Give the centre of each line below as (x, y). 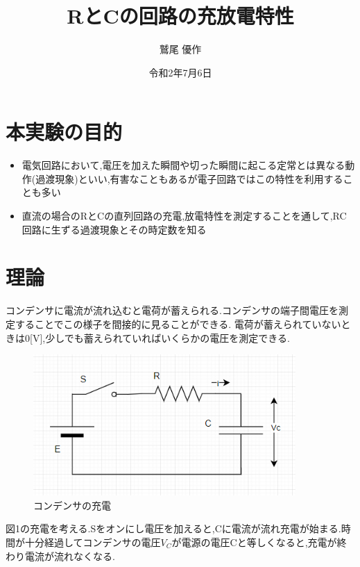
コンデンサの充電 (72, 505)
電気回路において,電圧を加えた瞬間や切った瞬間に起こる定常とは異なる (183, 165)
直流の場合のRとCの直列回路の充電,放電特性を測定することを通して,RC (184, 216)
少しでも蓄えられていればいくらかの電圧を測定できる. (168, 337)
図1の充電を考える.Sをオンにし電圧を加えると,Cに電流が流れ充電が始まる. (173, 528)
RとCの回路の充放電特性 (180, 16)
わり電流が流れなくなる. (60, 556)
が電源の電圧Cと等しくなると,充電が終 (259, 542)
